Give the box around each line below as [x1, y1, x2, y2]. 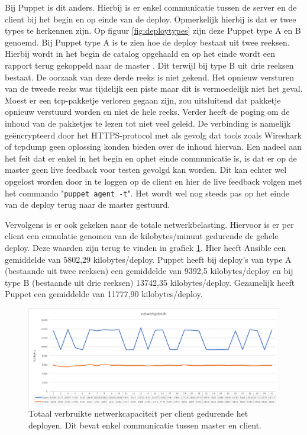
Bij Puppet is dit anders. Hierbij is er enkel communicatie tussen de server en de [5, 1, 297, 13]
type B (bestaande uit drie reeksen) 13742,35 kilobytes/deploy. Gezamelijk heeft [5, 276, 295, 288]
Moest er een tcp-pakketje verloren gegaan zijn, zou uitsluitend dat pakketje [5, 94, 281, 106]
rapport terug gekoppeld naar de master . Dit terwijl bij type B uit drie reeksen [5, 59, 294, 71]
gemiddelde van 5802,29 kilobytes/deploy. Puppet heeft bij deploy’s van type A [5, 253, 292, 265]
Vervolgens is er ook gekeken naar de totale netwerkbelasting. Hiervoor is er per [5, 218, 294, 230]
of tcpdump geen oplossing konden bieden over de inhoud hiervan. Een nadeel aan [5, 140, 302, 153]
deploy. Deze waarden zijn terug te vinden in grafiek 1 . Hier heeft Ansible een [5, 241, 286, 253]
